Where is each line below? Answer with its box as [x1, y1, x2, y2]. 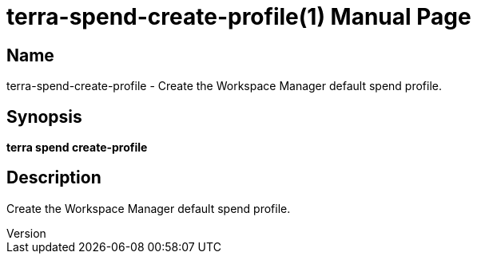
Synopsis [6, 106, 82, 127]
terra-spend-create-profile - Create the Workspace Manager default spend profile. [6, 79, 443, 93]
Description [6, 167, 101, 188]
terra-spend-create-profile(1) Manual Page [6, 3, 471, 30]
